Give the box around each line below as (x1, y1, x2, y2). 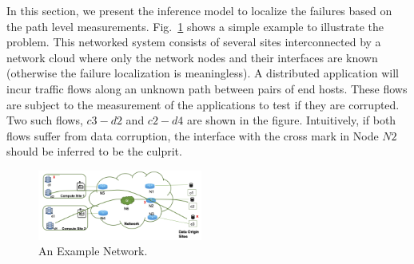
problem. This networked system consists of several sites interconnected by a (6, 33, 381, 50)
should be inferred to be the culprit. (6, 143, 182, 160)
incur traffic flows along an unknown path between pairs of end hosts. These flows (6, 80, 408, 97)
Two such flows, (6, 112, 83, 128)
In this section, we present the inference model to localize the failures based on (6, 2, 392, 18)
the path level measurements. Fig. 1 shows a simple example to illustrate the (6, 18, 384, 34)
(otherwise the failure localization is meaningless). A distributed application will (6, 65, 399, 81)
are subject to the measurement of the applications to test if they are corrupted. (6, 96, 400, 112)
